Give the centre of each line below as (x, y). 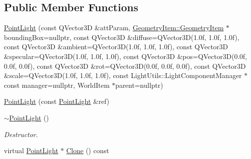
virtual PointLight (31, 150)
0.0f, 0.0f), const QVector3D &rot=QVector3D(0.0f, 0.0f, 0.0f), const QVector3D (125, 66)
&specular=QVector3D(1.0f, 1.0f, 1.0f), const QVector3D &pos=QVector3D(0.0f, (125, 56)
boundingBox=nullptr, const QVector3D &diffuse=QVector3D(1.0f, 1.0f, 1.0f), (122, 37)
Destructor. (21, 134)
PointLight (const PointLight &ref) (57, 101)
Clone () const (88, 150)
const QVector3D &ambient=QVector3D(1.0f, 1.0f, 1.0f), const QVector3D (116, 47)
